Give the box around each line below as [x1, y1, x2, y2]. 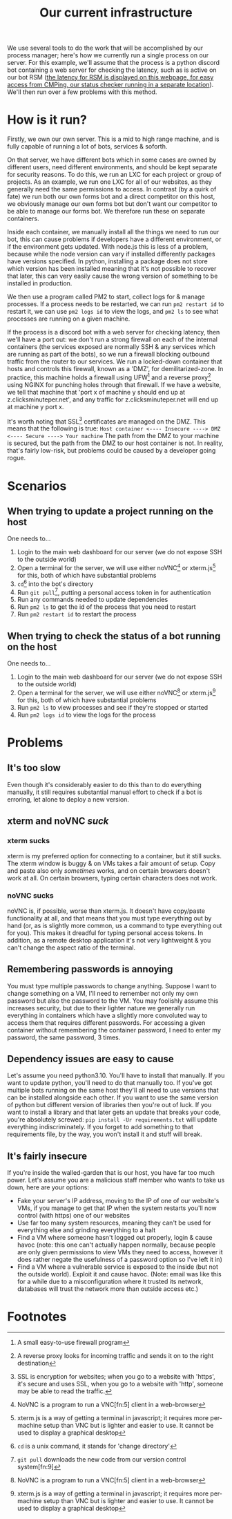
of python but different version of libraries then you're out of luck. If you [7, 1101, 212, 1109]
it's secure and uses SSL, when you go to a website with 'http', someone [17, 1380, 224, 1388]
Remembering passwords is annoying [7, 963, 173, 975]
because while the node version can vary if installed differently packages [7, 250, 215, 258]
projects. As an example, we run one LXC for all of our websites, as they [7, 178, 212, 186]
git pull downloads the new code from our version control [17, 1455, 186, 1464]
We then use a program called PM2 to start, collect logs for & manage [7, 292, 206, 301]
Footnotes [7, 1309, 67, 1325]
